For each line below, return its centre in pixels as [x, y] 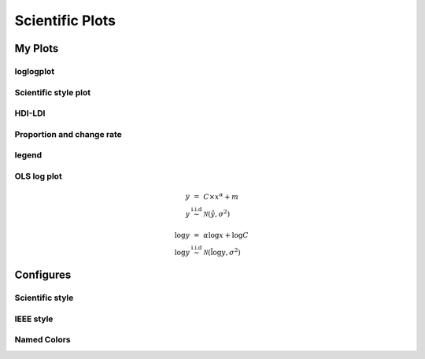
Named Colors [42, 340]
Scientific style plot [52, 92]
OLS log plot [38, 176]
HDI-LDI [30, 113]
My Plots [37, 48]
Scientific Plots [65, 20]
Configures [43, 275]
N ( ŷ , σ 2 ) [217, 213]
